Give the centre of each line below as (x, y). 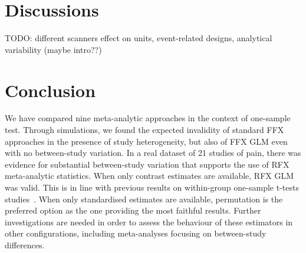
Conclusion (50, 90)
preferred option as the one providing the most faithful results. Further (133, 210)
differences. (25, 244)
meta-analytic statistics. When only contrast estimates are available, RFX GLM (149, 176)
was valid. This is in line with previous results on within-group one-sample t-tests (152, 187)
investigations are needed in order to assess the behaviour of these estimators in (149, 222)
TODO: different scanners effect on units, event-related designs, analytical (139, 38)
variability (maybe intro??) (53, 49)
